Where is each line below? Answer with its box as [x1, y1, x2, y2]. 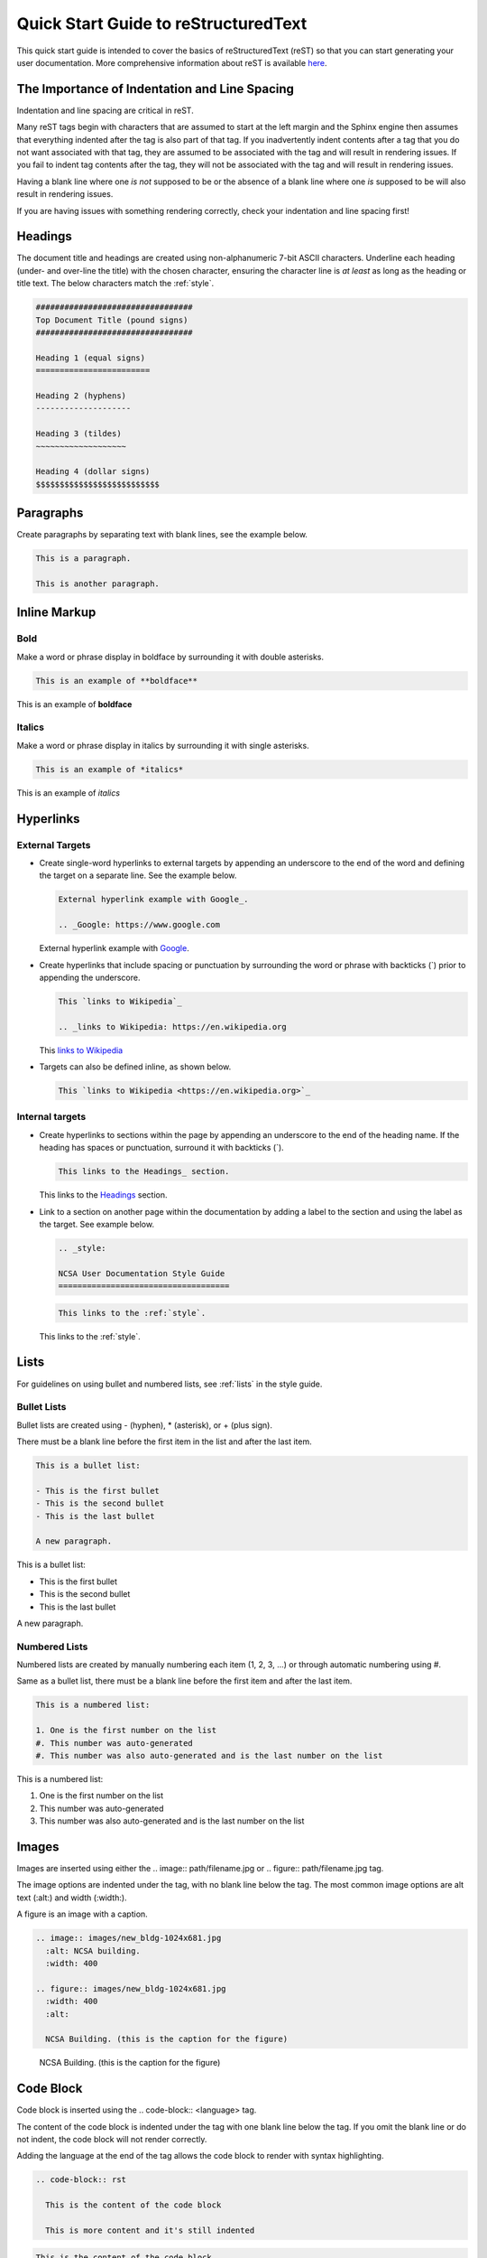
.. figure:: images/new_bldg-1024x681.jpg [35, 1983, 226, 1993]
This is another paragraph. [35, 578, 160, 589]
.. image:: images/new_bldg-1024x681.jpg [35, 1933, 222, 1944]
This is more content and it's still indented [45, 2225, 255, 2235]
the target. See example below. [39, 1218, 155, 1229]
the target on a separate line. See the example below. [39, 870, 237, 881]
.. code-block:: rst [35, 2175, 126, 2185]
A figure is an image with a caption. [16, 1908, 148, 1919]
